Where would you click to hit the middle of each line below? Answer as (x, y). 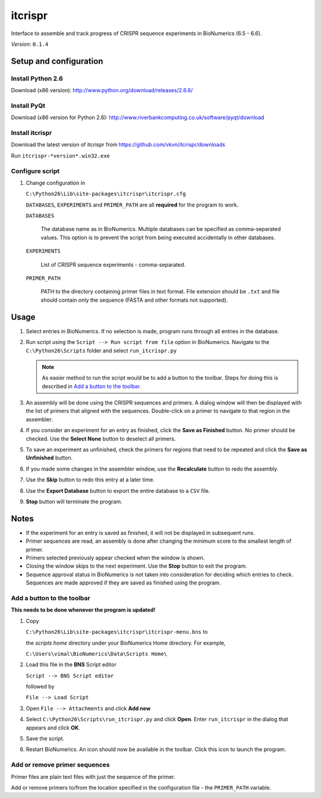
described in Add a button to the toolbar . (92, 386)
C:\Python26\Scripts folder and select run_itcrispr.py (101, 351)
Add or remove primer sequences (60, 765)
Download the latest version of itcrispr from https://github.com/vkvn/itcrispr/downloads (118, 145)
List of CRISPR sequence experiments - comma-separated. (113, 264)
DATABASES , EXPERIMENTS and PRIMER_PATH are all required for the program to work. (132, 205)
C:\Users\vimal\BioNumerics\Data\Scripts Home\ (97, 654)
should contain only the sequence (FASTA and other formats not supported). (134, 300)
